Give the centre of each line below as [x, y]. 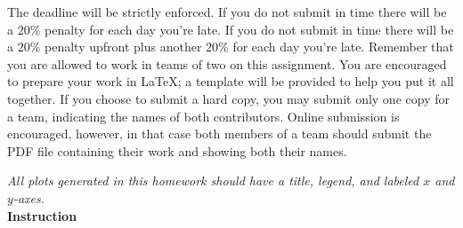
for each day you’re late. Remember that [343, 47]
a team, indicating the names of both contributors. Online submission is [203, 116]
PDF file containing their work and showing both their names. [177, 150]
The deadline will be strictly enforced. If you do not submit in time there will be [227, 12]
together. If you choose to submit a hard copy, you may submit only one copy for [228, 98]
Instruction [42, 215]
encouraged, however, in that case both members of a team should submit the [219, 134]
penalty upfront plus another [123, 47]
